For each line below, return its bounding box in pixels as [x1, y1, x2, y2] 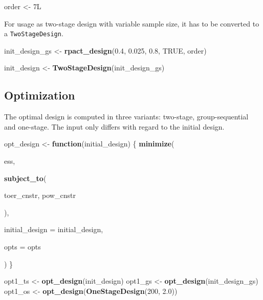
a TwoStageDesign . [4, 28, 63, 39]
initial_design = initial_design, [4, 224, 103, 235]
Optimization [4, 87, 75, 103]
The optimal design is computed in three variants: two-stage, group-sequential [4, 111, 249, 122]
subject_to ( [4, 172, 47, 183]
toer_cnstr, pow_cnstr [4, 190, 76, 201]
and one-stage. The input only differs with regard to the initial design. [4, 121, 225, 132]
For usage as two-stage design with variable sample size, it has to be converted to [4, 18, 259, 29]
